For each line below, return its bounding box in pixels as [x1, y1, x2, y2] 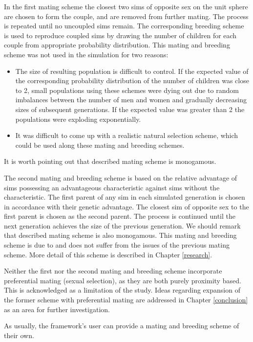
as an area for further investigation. [4, 304, 110, 314]
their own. [4, 330, 34, 340]
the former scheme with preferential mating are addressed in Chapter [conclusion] [4, 295, 248, 305]
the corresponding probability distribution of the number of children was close [15, 75, 249, 86]
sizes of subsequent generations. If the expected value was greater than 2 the [15, 104, 245, 114]
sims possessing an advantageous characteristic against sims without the [4, 182, 220, 192]
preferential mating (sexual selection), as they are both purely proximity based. [4, 275, 241, 285]
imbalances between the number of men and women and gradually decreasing [15, 94, 247, 105]
